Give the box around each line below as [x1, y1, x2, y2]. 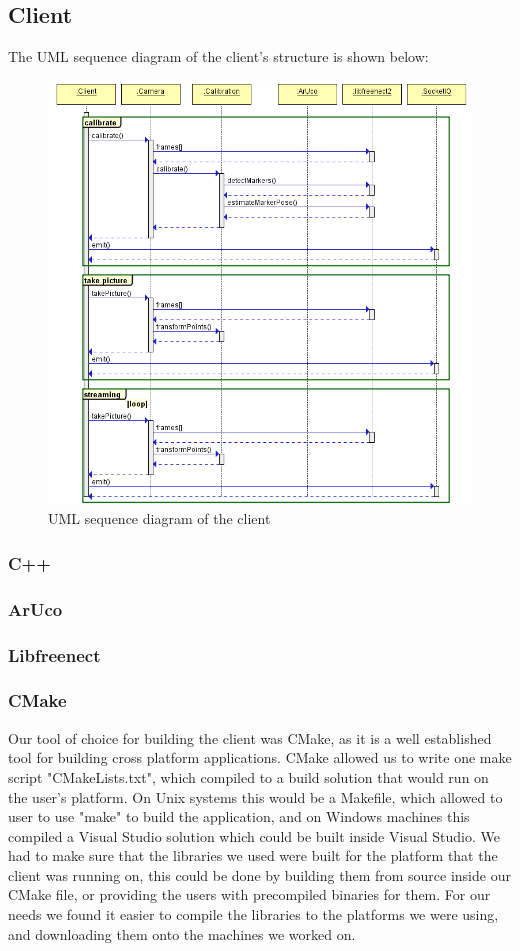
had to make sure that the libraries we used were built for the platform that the [8, 845, 498, 866]
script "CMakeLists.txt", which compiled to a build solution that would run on [8, 766, 489, 787]
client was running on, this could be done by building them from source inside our [8, 864, 511, 885]
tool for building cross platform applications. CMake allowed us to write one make [8, 747, 512, 768]
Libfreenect [8, 642, 101, 667]
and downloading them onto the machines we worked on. [8, 923, 356, 944]
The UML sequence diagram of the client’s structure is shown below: [8, 46, 429, 67]
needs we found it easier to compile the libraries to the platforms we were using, [8, 904, 499, 925]
